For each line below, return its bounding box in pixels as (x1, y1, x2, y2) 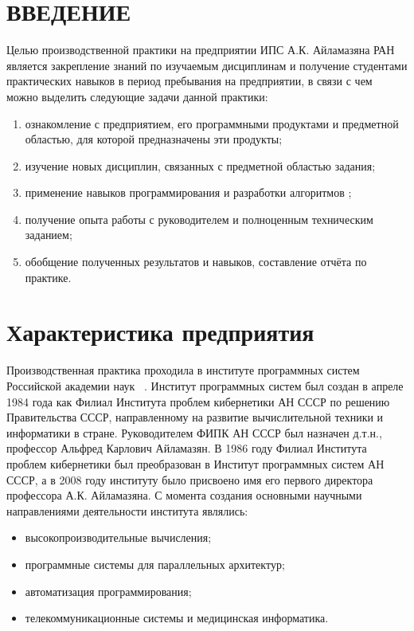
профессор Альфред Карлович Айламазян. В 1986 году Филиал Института (6, 440, 367, 457)
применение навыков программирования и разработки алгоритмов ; (25, 184, 352, 201)
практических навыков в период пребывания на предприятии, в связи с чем (6, 73, 373, 89)
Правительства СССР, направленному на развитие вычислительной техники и (6, 409, 384, 425)
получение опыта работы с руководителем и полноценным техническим (25, 210, 373, 227)
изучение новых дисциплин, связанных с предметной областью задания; (25, 157, 376, 174)
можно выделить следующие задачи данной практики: (6, 88, 268, 104)
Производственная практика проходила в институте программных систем (6, 362, 360, 378)
